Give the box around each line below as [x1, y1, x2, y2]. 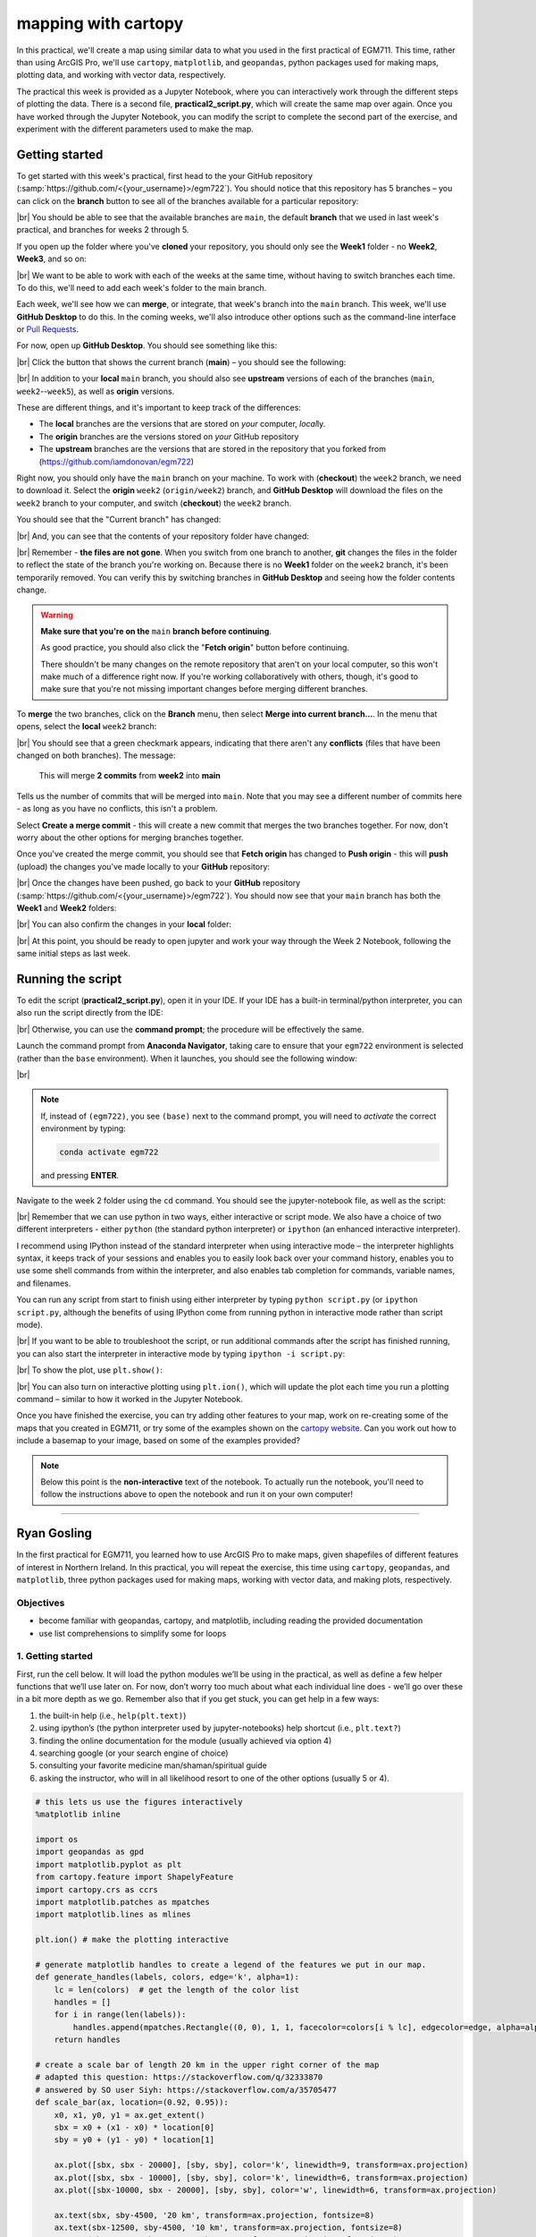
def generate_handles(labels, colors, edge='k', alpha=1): [35, 1972, 299, 1982]
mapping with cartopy [16, 13, 184, 33]
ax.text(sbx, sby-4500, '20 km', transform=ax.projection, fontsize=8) [54, 2210, 375, 2220]
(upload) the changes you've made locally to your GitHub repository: [16, 861, 271, 872]
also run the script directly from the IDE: [16, 1008, 164, 1018]
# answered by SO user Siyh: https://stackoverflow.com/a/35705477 [35, 2085, 338, 2095]
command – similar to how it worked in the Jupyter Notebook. [16, 1393, 243, 1404]
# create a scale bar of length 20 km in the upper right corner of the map [35, 2059, 380, 2070]
